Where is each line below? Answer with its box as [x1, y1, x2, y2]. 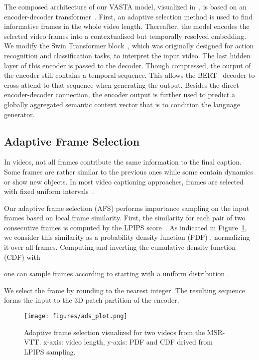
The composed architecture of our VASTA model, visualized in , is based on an [4, 1, 247, 11]
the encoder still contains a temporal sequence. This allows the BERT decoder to [4, 70, 255, 80]
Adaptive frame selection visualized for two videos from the [24, 327, 205, 337]
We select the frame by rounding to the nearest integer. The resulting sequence [4, 285, 245, 295]
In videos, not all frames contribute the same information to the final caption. [4, 157, 242, 167]
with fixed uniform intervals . [4, 186, 94, 196]
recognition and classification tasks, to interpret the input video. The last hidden [4, 50, 251, 60]
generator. [4, 109, 35, 119]
